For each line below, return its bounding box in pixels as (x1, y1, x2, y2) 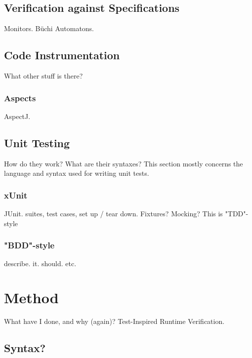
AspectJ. (4, 111, 31, 121)
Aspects (4, 91, 36, 104)
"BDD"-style (4, 239, 55, 251)
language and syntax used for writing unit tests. (4, 168, 149, 178)
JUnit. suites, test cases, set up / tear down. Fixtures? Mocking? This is (4, 208, 223, 219)
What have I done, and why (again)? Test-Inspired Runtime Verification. (4, 316, 225, 326)
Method (4, 287, 59, 308)
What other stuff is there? (4, 71, 83, 80)
